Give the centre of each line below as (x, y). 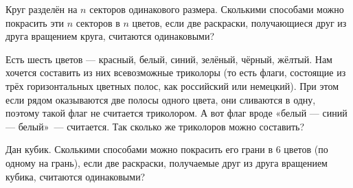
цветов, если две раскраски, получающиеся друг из (239, 22)
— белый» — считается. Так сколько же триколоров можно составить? (155, 126)
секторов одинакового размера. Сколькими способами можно (217, 9)
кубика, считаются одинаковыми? (76, 176)
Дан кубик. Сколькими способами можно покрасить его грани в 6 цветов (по (167, 149)
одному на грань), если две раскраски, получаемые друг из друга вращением (167, 162)
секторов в (98, 22)
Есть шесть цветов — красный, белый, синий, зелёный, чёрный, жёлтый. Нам (169, 59)
